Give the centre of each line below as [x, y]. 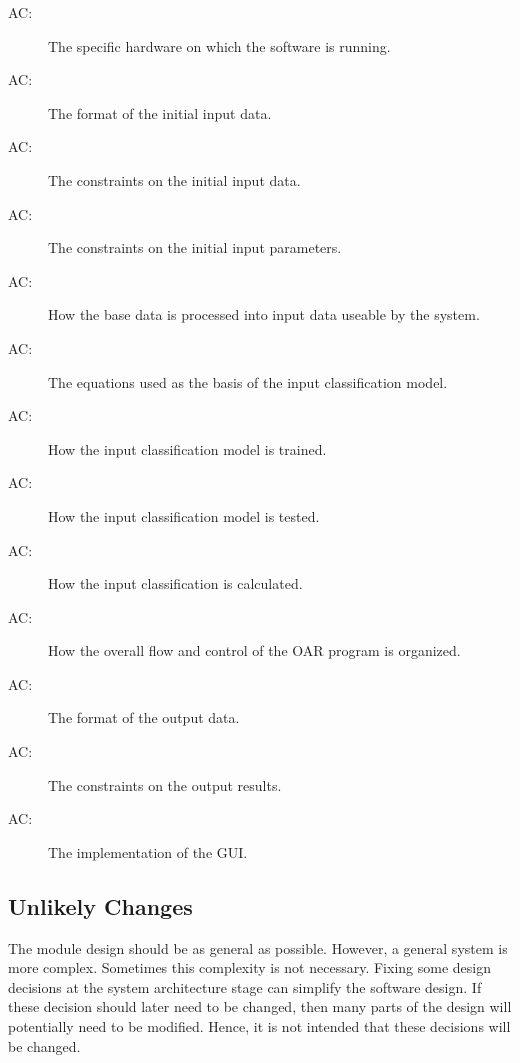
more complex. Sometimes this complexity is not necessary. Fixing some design [249, 967]
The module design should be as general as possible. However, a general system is [258, 947]
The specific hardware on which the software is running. [219, 45]
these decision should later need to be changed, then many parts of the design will [260, 1006]
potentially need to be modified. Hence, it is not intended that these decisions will [259, 1026]
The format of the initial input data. [160, 112]
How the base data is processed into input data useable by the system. [264, 314]
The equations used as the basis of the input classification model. [248, 381]
